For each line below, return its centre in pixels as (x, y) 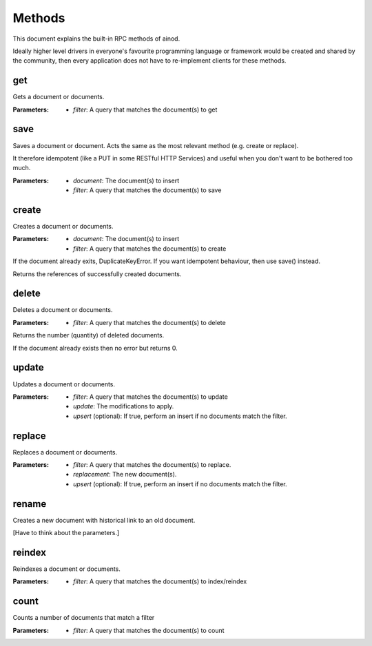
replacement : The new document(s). (125, 475)
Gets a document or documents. (59, 97)
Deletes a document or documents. (63, 310)
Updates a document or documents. (64, 384)
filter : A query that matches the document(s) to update (151, 397)
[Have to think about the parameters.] (66, 533)
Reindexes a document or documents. (66, 569)
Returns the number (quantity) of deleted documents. (89, 335)
